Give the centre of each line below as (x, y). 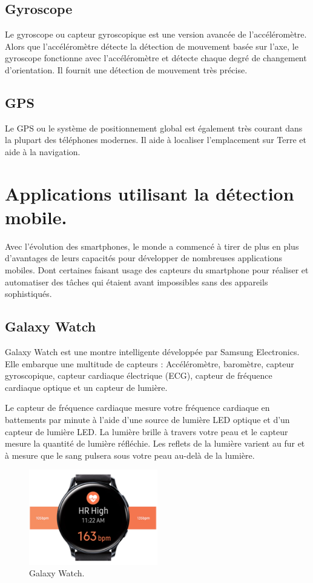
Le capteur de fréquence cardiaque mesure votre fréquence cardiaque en (137, 408)
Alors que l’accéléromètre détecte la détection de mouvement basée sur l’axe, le (152, 46)
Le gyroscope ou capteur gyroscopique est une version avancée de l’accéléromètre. (156, 34)
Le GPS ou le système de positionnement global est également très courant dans (154, 128)
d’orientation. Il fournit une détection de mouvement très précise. (126, 69)
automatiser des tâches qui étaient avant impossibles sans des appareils (137, 282)
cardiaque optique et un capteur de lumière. (86, 387)
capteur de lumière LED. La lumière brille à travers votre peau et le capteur (147, 431)
